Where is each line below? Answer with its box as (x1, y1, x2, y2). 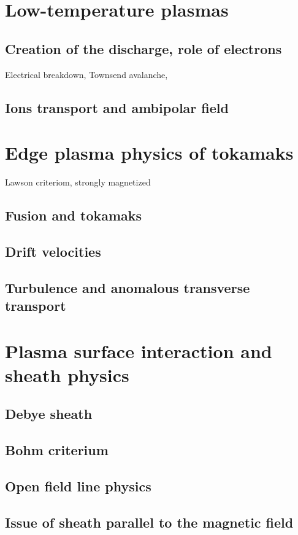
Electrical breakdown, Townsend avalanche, (5, 68, 168, 80)
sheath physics (5, 362, 129, 387)
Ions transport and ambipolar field (5, 98, 229, 117)
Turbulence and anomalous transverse (5, 278, 250, 297)
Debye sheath (5, 404, 93, 423)
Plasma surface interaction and (5, 338, 272, 363)
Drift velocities (5, 241, 101, 260)
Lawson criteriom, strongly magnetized (5, 176, 151, 189)
